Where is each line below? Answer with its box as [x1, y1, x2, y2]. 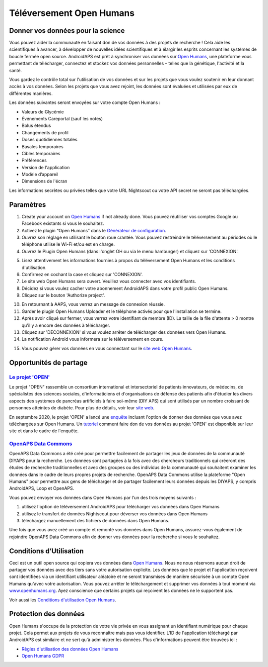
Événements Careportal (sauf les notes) [21, 115, 103, 121]
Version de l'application [21, 164, 70, 170]
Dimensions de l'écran [21, 178, 67, 184]
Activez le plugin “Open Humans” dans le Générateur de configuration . [21, 227, 166, 233]
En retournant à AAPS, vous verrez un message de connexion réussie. [21, 301, 165, 307]
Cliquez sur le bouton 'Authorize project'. [21, 292, 105, 298]
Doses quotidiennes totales [21, 137, 78, 143]
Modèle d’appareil [21, 172, 59, 178]
